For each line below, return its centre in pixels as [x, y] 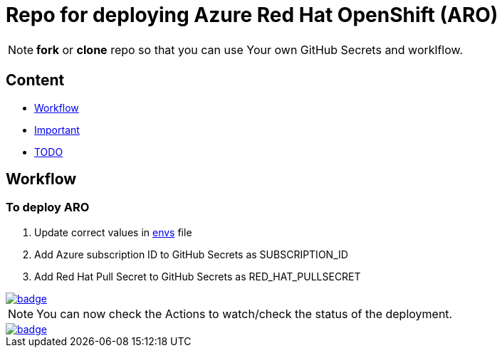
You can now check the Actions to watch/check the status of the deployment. [245, 314]
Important [57, 130]
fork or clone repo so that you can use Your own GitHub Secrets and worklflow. [250, 49]
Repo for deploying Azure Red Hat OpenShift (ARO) [252, 15]
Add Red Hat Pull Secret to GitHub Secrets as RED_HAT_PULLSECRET [198, 276]
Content [35, 80]
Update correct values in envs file [113, 232]
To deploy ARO [48, 207]
